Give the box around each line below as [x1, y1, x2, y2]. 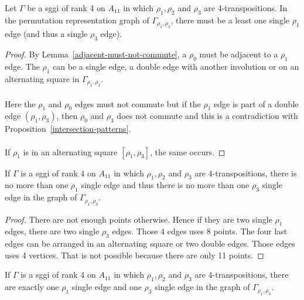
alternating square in [5, 72, 80, 84]
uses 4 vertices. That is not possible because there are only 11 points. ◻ [5, 248, 264, 261]
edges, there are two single [5, 225, 100, 237]
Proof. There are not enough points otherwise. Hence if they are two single [5, 213, 272, 225]
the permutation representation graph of [5, 13, 149, 26]
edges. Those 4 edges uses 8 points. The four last [112, 225, 288, 237]
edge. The [5, 60, 40, 72]
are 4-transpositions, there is [194, 166, 297, 179]
